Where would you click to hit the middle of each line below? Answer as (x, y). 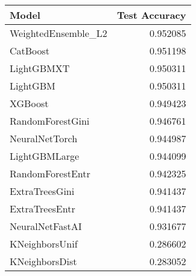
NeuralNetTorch (44, 138)
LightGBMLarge (45, 156)
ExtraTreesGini (42, 191)
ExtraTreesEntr (43, 209)
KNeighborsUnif (44, 244)
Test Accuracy (151, 15)
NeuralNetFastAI (46, 226)
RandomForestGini (50, 121)
